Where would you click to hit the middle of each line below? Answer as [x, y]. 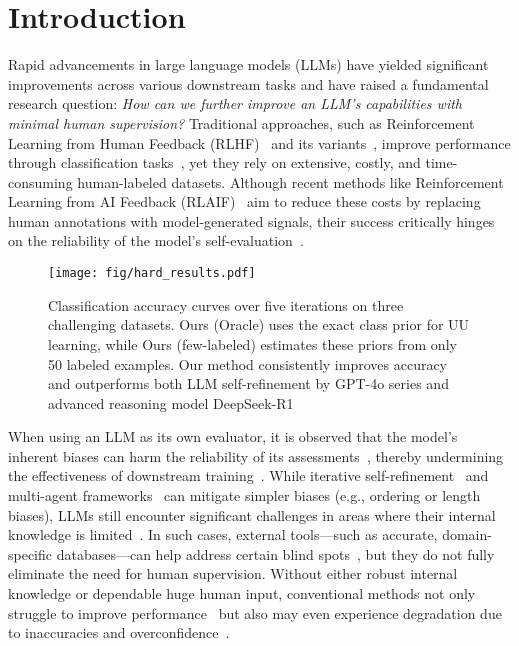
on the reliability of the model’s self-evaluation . [156, 240]
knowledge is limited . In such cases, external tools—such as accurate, [223, 534]
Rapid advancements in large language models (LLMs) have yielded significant [248, 64]
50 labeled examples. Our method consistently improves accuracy [248, 363]
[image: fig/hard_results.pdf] [152, 273]
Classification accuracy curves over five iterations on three [226, 304]
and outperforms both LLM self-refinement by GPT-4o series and [248, 383]
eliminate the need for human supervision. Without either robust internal [233, 573]
